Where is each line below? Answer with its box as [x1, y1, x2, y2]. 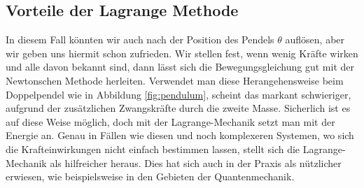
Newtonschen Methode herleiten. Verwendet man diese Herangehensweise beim [6, 73, 344, 87]
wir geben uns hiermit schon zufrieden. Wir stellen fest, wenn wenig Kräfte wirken [6, 45, 358, 60]
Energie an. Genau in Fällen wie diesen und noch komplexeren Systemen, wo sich [6, 128, 354, 143]
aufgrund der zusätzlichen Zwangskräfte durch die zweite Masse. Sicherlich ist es [6, 101, 351, 115]
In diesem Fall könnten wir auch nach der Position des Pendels [6, 32, 274, 47]
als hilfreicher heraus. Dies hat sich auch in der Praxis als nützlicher [50, 155, 342, 170]
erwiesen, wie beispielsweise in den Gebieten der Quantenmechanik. [6, 169, 295, 184]
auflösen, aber [285, 32, 345, 47]
